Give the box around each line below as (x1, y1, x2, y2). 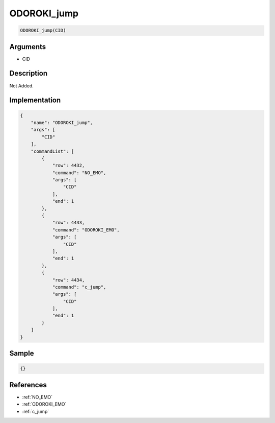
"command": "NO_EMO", (52, 170, 106, 176)
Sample (9, 349, 34, 358)
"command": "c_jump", (52, 284, 106, 290)
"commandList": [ (31, 148, 74, 154)
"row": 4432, (52, 162, 85, 169)
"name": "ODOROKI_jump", (31, 120, 93, 125)
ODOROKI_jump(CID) (20, 28, 66, 33)
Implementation (9, 96, 61, 105)
